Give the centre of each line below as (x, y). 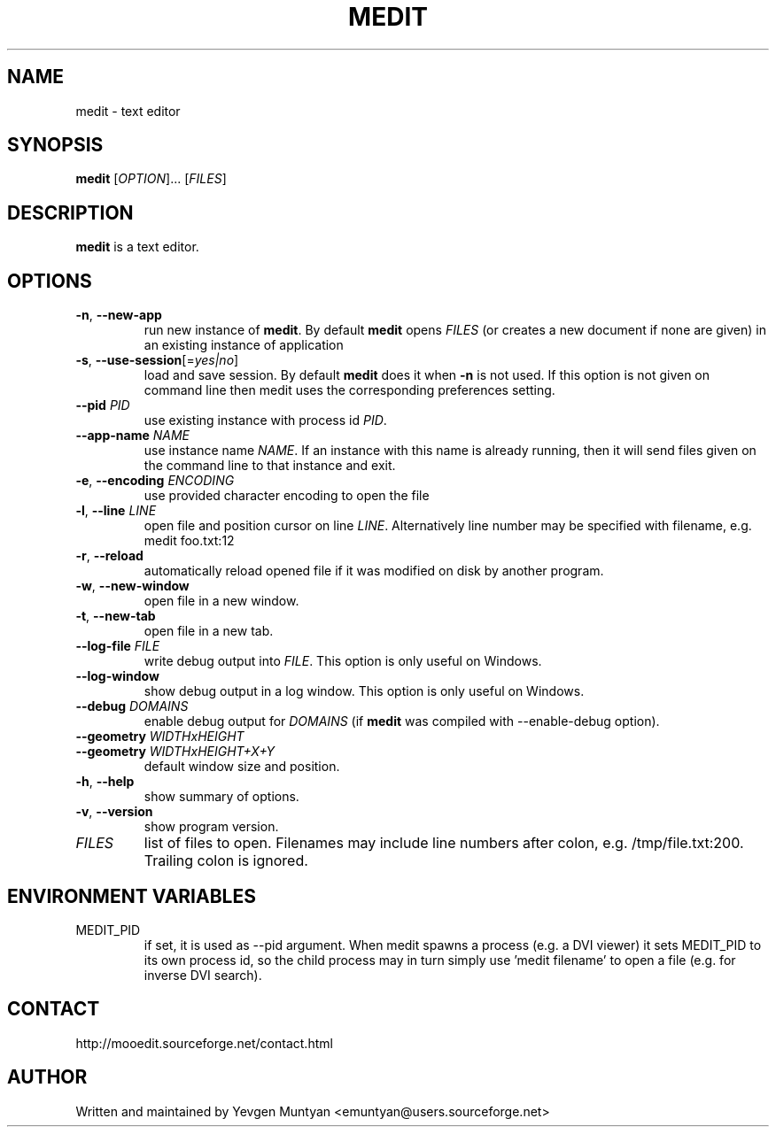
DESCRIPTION (70, 212)
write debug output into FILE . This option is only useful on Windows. (343, 661)
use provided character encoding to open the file (287, 496)
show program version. (211, 827)
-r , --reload (109, 556)
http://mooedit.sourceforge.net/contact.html (204, 1043)
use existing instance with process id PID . (265, 420)
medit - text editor (128, 111)
